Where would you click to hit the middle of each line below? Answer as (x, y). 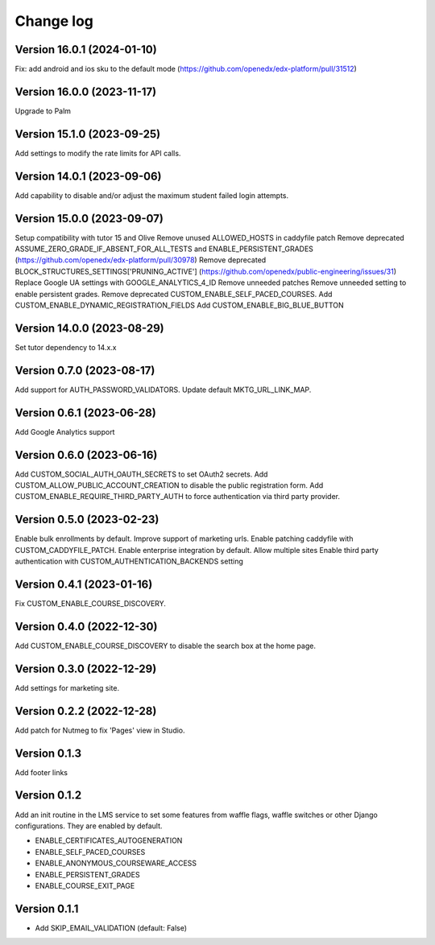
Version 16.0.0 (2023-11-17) (86, 91)
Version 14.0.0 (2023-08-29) (89, 328)
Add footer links (41, 772)
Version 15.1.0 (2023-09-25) (88, 134)
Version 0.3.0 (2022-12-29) (86, 669)
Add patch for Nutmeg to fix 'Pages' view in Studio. (100, 730)
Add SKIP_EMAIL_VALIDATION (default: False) (111, 928)
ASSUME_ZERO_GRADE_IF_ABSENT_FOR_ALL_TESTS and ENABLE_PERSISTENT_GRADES (164, 249)
